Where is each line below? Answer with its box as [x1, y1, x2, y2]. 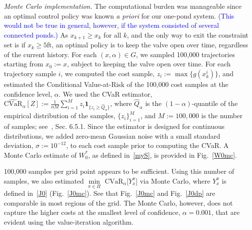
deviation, [4, 140, 34, 150]
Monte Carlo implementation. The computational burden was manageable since [4, 1, 242, 11]
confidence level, [4, 88, 52, 99]
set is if [4, 40, 26, 50]
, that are [211, 207, 240, 217]
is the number [201, 110, 243, 121]
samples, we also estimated [4, 175, 84, 186]
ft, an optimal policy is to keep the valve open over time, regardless [47, 40, 248, 50]
